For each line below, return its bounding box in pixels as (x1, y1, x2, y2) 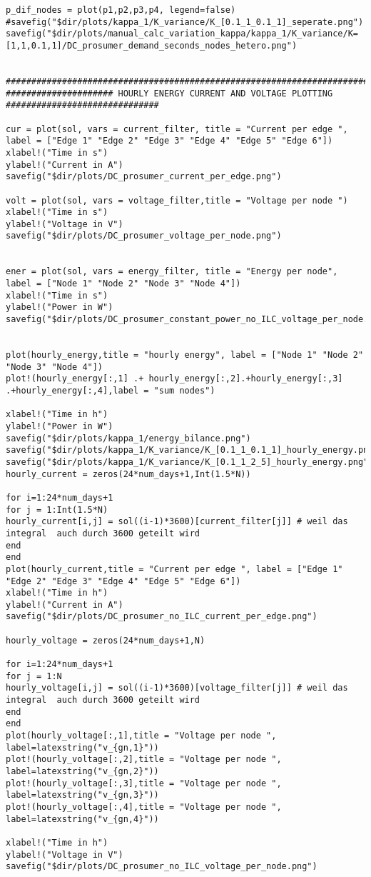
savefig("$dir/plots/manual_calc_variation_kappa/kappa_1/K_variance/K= (6, 29, 358, 39)
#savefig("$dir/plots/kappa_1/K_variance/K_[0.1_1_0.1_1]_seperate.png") (6, 16, 364, 27)
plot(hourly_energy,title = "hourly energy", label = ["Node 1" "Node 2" (6, 350, 364, 361)
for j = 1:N (6, 671, 62, 681)
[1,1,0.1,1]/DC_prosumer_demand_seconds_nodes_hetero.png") (6, 40, 298, 51)
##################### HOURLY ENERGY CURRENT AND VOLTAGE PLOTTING (6, 88, 333, 99)
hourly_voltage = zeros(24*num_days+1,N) (6, 635, 205, 646)
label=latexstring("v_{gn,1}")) (6, 742, 159, 753)
